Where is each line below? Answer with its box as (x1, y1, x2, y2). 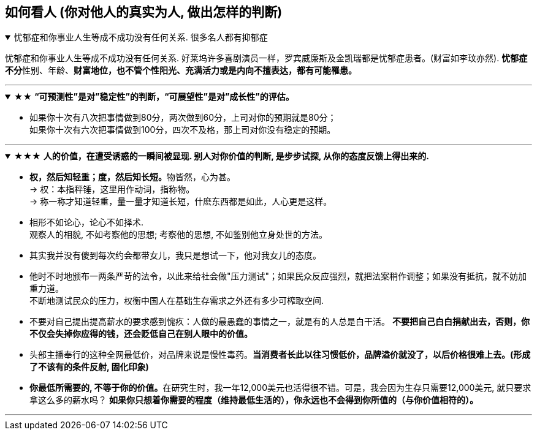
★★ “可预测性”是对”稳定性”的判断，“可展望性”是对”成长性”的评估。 (13, 91, 294, 102)
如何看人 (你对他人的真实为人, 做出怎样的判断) (5, 4, 283, 20)
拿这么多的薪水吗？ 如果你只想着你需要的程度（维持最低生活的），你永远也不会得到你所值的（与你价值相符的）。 (29, 395, 478, 406)
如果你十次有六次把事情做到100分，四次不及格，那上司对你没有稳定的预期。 (29, 124, 336, 135)
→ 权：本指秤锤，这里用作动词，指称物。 (29, 184, 195, 195)
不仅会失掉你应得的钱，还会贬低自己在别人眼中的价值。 (29, 328, 253, 339)
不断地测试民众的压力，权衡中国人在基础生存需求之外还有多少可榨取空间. (29, 295, 324, 306)
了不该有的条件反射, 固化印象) (29, 361, 149, 373)
